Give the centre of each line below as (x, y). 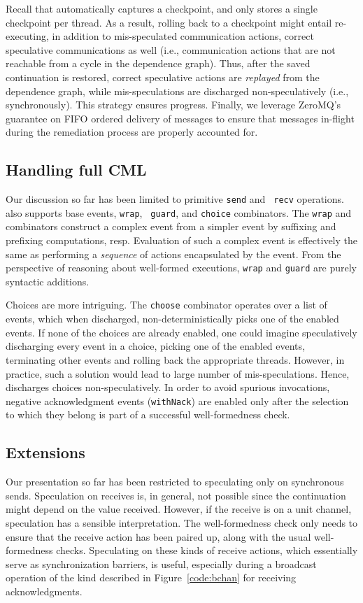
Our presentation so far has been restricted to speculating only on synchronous (175, 482)
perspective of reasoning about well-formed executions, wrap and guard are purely (181, 268)
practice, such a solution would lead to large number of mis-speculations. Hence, (178, 373)
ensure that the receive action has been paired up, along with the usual (158, 536)
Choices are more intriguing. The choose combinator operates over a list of (166, 305)
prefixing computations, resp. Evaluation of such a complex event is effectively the (182, 240)
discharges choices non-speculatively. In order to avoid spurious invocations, (168, 387)
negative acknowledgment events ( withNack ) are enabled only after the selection (177, 400)
